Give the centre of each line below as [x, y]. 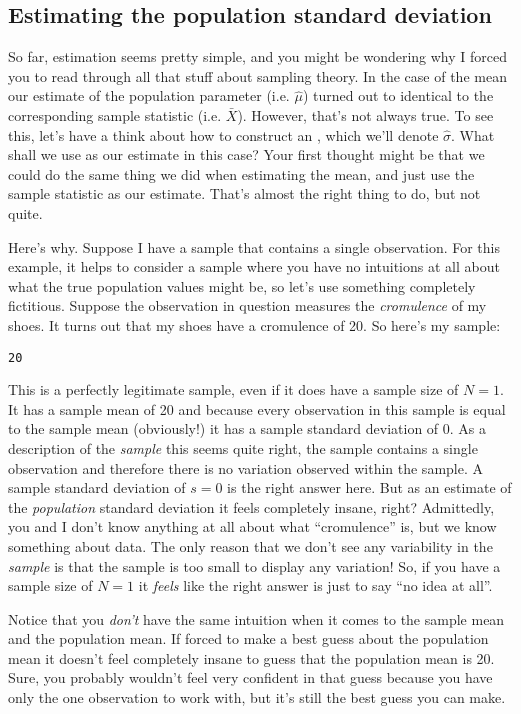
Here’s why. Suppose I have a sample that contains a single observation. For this [254, 246]
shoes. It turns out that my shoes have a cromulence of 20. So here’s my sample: [254, 324]
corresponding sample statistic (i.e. [115, 114]
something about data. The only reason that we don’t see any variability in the [250, 545]
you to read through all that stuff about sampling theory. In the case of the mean [257, 75]
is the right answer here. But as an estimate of [369, 487]
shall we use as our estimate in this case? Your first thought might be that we [246, 154]
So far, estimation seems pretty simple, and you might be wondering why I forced [257, 56]
